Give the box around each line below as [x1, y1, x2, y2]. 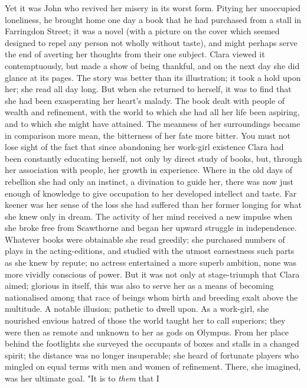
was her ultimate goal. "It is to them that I [5, 372, 159, 384]
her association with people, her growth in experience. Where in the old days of [5, 164, 292, 176]
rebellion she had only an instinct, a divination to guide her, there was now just [5, 175, 293, 187]
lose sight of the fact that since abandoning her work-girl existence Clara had [5, 141, 284, 153]
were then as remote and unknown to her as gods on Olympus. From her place [5, 325, 289, 338]
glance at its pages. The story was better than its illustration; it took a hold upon [5, 71, 301, 83]
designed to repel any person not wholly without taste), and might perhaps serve [5, 36, 298, 48]
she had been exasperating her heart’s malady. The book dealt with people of [5, 94, 285, 106]
